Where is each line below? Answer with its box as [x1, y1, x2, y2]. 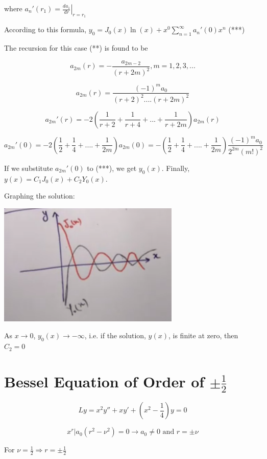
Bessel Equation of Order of [4, 370, 205, 391]
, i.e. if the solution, [84, 330, 146, 341]
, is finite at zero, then [168, 330, 238, 341]
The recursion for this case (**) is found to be [4, 42, 148, 53]
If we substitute [4, 162, 53, 173]
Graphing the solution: [4, 190, 75, 201]
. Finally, [161, 162, 190, 173]
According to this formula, [4, 24, 87, 35]
